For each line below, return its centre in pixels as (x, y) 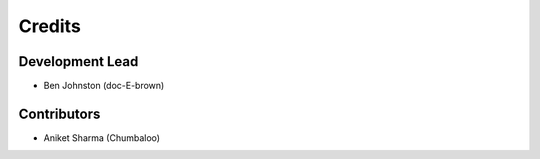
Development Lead (78, 61)
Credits (50, 26)
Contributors (59, 113)
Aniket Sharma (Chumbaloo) (101, 137)
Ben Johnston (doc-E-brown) (104, 86)
